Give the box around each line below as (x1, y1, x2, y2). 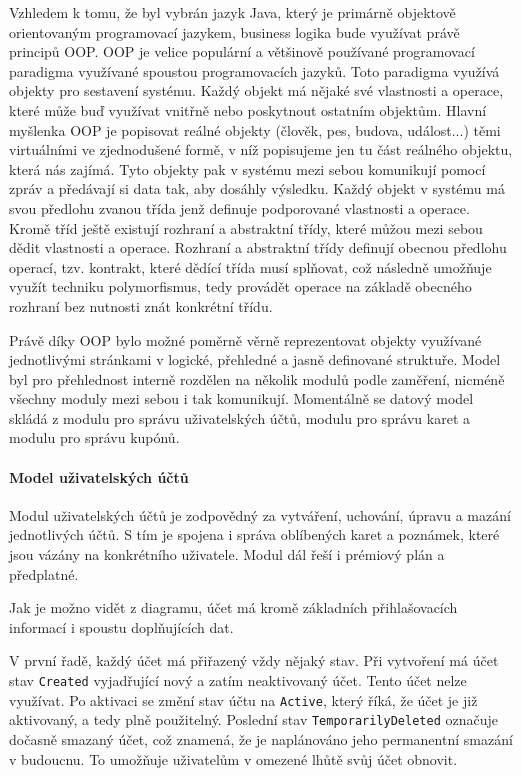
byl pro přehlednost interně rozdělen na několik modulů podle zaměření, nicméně (9, 368, 505, 389)
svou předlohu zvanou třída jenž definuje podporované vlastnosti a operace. (9, 197, 470, 218)
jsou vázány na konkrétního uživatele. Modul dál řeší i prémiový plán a (9, 544, 445, 565)
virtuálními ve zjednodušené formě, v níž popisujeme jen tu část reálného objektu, (9, 139, 513, 160)
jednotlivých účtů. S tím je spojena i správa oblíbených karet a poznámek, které (9, 524, 500, 545)
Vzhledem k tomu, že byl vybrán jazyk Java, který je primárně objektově (9, 2, 456, 22)
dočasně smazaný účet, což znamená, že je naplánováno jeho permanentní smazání (9, 728, 513, 749)
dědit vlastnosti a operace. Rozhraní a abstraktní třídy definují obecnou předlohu (9, 237, 507, 258)
